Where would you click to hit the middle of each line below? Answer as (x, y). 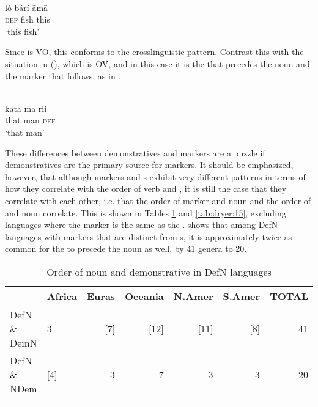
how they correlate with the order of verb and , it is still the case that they (146, 189)
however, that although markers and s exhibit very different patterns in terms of (155, 176)
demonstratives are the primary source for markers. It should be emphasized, (149, 165)
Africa (62, 296)
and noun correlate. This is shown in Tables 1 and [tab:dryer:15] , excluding (146, 212)
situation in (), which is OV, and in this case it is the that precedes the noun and (157, 63)
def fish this (28, 19)
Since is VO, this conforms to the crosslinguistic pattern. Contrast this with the (154, 52)
